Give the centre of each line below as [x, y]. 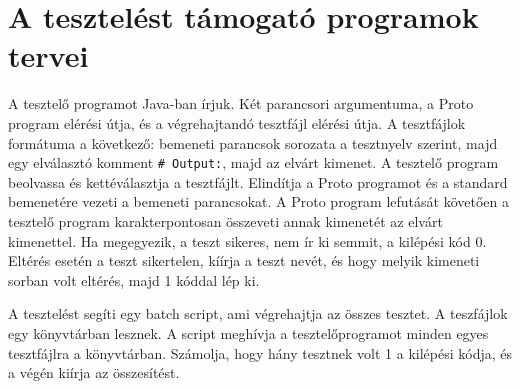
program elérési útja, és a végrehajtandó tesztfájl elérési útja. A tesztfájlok [237, 122]
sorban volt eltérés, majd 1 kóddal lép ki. [134, 279]
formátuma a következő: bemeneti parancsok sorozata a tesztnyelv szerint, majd [253, 142]
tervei [48, 55]
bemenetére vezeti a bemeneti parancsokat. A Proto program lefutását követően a [259, 201]
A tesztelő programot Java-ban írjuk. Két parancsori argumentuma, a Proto [241, 103]
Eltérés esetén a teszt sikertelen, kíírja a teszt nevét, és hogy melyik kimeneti [244, 260]
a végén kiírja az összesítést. [94, 372]
